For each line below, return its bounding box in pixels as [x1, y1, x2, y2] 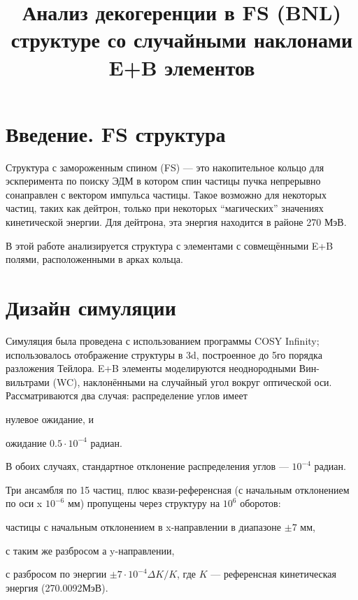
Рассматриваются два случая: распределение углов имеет [6, 388, 248, 403]
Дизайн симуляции [6, 293, 176, 322]
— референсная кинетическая [210, 566, 336, 581]
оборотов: [240, 496, 281, 510]
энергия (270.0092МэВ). [6, 580, 108, 594]
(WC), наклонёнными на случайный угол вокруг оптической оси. [52, 374, 332, 389]
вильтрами [6, 374, 50, 389]
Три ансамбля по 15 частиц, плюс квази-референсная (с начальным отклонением [6, 482, 350, 497]
